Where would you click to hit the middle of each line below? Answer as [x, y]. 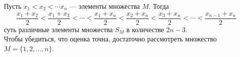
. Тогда [159, 6]
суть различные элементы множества [58, 29]
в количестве [145, 29]
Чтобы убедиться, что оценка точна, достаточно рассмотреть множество [110, 39]
